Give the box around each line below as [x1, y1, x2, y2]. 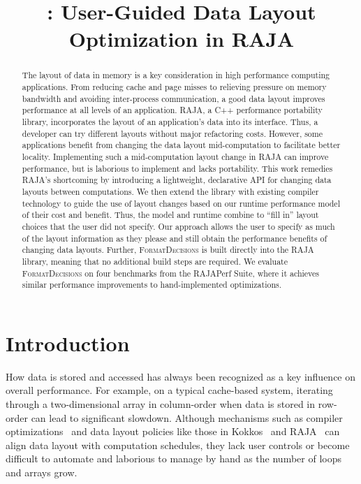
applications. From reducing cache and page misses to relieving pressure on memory [22, 81, 327, 93]
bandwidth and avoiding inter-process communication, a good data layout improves [22, 92, 325, 104]
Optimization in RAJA [68, 24, 295, 53]
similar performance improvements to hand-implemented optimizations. [22, 279, 282, 291]
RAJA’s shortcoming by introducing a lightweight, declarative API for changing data [22, 174, 332, 186]
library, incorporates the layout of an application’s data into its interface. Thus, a [22, 115, 318, 127]
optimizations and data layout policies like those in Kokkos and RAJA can [6, 424, 340, 439]
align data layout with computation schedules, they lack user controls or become [6, 437, 350, 452]
